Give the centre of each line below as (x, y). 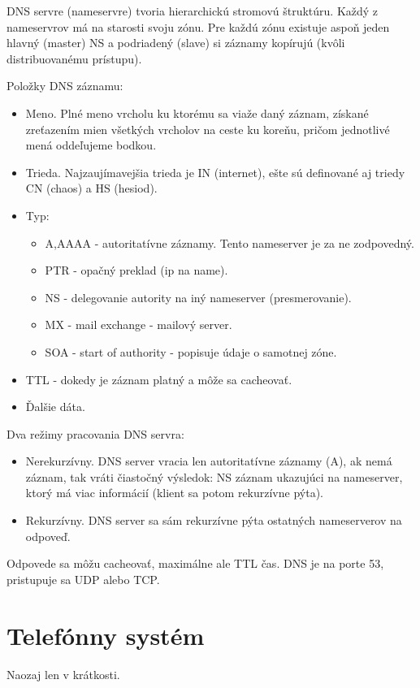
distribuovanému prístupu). (74, 58)
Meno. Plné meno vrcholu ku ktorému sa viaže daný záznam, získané (197, 113)
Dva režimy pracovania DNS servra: (95, 433)
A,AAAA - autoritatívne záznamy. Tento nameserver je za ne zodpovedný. (229, 242)
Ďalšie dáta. (55, 407)
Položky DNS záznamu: (65, 86)
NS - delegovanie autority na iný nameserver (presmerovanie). (198, 297)
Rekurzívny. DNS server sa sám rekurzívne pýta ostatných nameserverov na (214, 520)
